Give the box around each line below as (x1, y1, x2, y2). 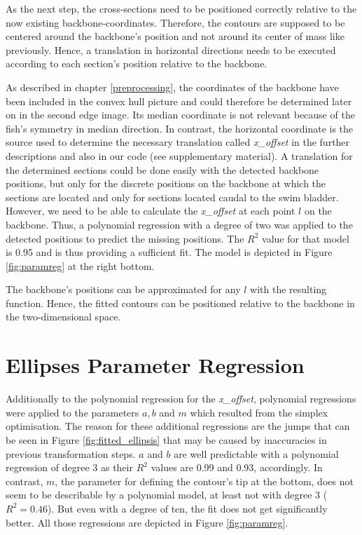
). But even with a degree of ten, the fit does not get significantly (47, 501, 328, 515)
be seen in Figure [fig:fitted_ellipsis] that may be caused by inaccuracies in (6, 432, 327, 447)
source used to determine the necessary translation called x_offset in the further (6, 135, 350, 149)
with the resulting (250, 282, 327, 297)
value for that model (262, 231, 349, 245)
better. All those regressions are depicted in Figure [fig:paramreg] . (6, 515, 288, 529)
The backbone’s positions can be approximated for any (6, 282, 241, 297)
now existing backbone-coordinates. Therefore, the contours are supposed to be (6, 15, 345, 29)
